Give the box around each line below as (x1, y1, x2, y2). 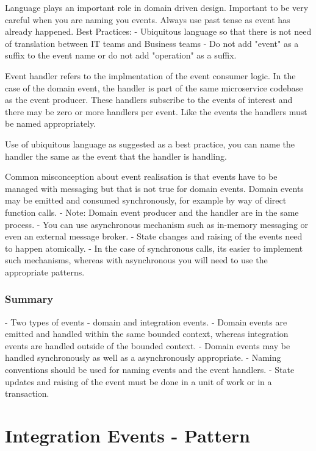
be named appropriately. (5, 117, 96, 130)
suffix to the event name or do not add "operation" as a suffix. (5, 49, 237, 62)
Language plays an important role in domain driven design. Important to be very (5, 1, 309, 13)
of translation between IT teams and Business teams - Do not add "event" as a (5, 37, 299, 49)
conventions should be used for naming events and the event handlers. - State (5, 363, 295, 376)
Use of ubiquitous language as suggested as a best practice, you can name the (5, 137, 295, 150)
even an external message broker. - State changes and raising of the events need (5, 230, 303, 243)
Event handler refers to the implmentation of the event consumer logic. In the (5, 69, 296, 82)
